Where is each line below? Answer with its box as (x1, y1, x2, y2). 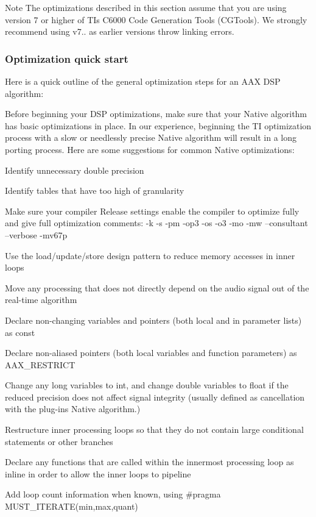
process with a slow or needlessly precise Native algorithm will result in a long (5, 131, 297, 144)
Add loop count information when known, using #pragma (5, 488, 221, 501)
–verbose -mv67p (5, 228, 68, 241)
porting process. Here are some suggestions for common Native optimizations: (5, 143, 295, 155)
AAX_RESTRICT (5, 358, 75, 371)
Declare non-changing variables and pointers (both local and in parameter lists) (5, 313, 302, 326)
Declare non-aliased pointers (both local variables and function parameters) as (5, 346, 297, 359)
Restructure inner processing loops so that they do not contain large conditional (5, 423, 304, 436)
